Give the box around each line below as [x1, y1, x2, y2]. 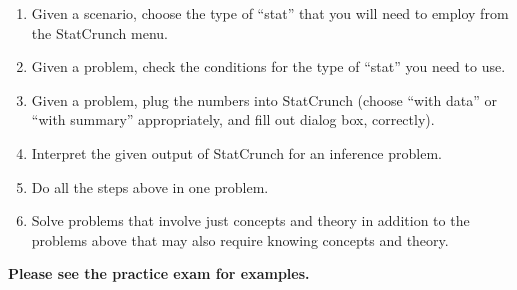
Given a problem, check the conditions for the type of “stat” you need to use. [31, 56, 506, 77]
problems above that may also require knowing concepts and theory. [31, 229, 449, 250]
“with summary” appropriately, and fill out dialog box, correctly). [31, 109, 435, 130]
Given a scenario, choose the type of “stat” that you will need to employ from [31, 3, 509, 23]
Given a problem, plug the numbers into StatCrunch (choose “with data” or [31, 89, 497, 110]
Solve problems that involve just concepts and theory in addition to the [31, 210, 470, 231]
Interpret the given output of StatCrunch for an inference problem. [31, 142, 442, 163]
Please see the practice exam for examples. [8, 263, 310, 284]
